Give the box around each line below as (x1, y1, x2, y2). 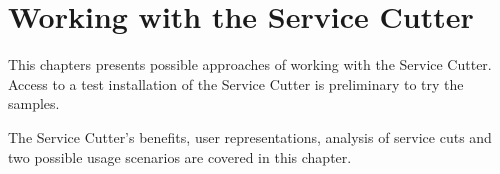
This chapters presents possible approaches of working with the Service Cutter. (8, 54, 492, 75)
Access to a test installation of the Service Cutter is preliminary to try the (8, 73, 464, 94)
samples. (8, 93, 60, 114)
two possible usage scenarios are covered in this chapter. (8, 146, 352, 167)
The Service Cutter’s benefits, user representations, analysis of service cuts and (8, 126, 492, 147)
